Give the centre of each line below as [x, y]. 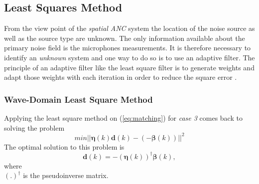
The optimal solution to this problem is [64, 146]
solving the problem [34, 127]
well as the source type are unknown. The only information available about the [125, 38]
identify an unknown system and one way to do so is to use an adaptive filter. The [129, 57]
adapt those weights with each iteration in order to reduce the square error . [121, 77]
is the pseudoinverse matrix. [66, 175]
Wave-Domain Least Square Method [78, 99]
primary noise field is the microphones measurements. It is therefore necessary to [128, 48]
